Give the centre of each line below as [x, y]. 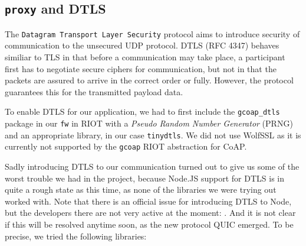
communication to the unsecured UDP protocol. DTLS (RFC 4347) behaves [142, 45]
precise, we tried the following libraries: [76, 236]
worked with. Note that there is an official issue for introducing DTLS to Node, [148, 201]
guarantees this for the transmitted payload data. [94, 91]
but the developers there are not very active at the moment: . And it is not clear [150, 213]
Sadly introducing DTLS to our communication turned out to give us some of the [152, 166]
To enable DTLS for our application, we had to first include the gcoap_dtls [142, 111]
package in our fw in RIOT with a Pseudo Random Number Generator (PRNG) [149, 123]
